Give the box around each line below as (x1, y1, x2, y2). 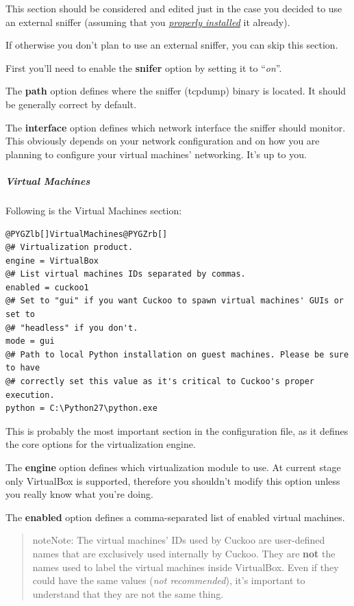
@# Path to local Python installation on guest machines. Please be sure (5, 349, 349, 359)
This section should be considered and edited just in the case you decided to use (5, 1, 342, 15)
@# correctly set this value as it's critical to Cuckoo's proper (5, 377, 315, 387)
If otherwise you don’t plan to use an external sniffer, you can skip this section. (5, 38, 338, 52)
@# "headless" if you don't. (5, 323, 138, 333)
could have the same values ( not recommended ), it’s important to (32, 573, 305, 588)
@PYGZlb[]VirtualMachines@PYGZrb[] (5, 229, 168, 239)
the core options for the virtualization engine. (5, 437, 196, 451)
